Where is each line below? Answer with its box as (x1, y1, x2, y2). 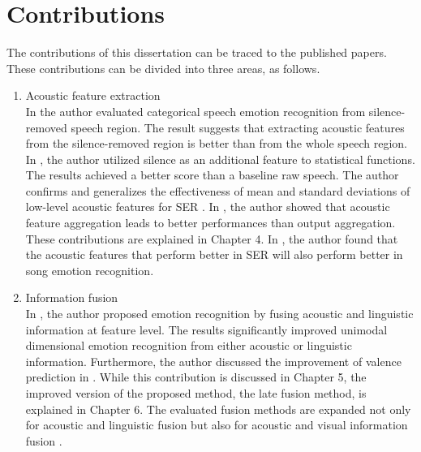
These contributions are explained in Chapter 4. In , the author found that (25, 230, 398, 247)
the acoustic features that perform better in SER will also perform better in (25, 246, 403, 263)
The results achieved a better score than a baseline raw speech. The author (25, 166, 399, 183)
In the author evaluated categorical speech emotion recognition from (25, 102, 366, 119)
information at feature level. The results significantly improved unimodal (25, 321, 388, 338)
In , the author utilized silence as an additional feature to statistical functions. (25, 150, 415, 167)
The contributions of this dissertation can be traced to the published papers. (6, 44, 387, 61)
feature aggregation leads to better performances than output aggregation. (25, 214, 396, 231)
